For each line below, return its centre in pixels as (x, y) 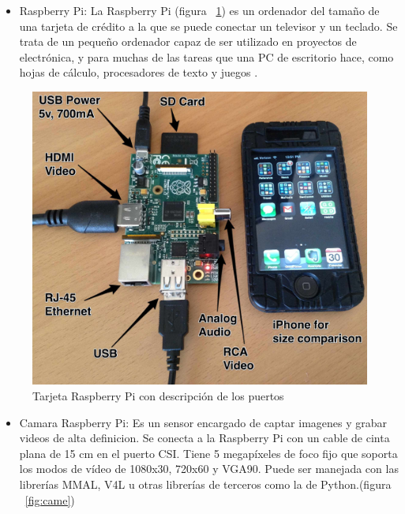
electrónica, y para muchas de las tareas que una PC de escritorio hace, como (206, 56)
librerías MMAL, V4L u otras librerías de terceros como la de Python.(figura (205, 484)
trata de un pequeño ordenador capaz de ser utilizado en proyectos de (188, 41)
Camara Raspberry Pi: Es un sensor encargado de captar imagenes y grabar (203, 422)
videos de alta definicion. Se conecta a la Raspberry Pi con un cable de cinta (204, 438)
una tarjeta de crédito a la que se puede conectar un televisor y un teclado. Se (208, 26)
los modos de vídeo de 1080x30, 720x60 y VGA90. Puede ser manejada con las (209, 469)
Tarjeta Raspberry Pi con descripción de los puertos (158, 395)
